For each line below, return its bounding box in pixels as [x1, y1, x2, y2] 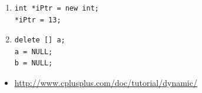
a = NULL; [14, 47, 53, 56]
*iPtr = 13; [14, 15, 61, 24]
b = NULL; [14, 59, 53, 68]
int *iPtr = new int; [14, 4, 99, 12]
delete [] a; [14, 36, 65, 45]
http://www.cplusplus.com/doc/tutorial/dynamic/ [14, 76, 197, 88]
